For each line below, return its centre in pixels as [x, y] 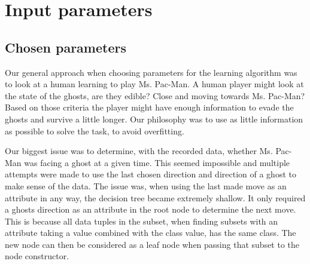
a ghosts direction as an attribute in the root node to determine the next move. [151, 209]
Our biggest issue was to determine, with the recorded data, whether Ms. [139, 151]
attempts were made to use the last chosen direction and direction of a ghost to [151, 174]
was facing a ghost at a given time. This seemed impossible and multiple [157, 162]
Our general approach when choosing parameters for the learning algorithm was [151, 72]
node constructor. [37, 256]
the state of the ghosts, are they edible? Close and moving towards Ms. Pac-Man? [155, 95]
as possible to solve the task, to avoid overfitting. [95, 131]
